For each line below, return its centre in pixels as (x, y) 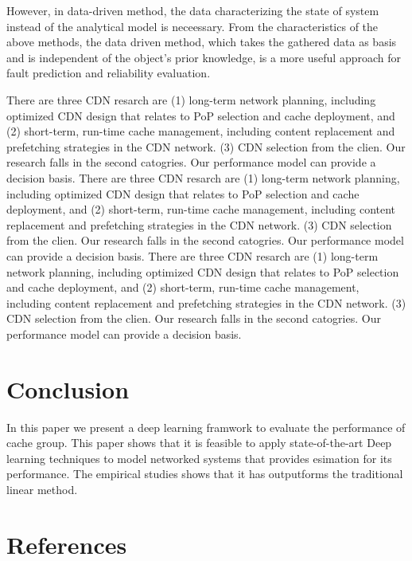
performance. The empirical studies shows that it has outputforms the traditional (205, 474)
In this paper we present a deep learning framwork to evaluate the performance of (206, 427)
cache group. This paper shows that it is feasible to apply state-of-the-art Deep (199, 443)
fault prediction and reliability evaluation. (109, 73)
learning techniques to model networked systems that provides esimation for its (199, 458)
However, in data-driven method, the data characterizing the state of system (193, 10)
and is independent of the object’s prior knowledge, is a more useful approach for (204, 57)
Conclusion (68, 388)
